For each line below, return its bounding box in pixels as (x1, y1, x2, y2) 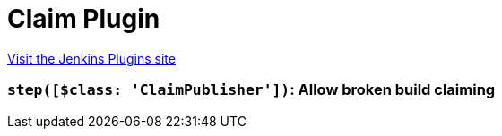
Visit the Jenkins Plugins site (7, 50, 176, 66)
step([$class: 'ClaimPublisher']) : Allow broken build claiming (7, 81, 496, 99)
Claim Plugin (7, 4, 160, 34)
